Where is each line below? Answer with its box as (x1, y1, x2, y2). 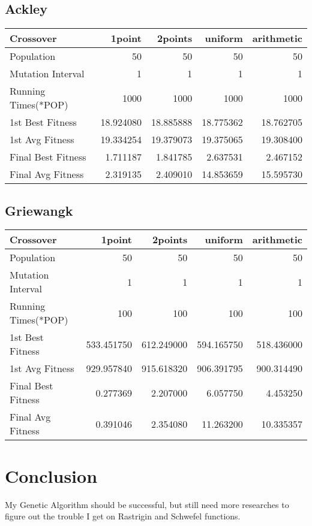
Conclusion (5, 463, 98, 488)
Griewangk (5, 201, 73, 219)
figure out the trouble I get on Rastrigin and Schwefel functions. (5, 510, 241, 522)
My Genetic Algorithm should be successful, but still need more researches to (5, 498, 289, 510)
